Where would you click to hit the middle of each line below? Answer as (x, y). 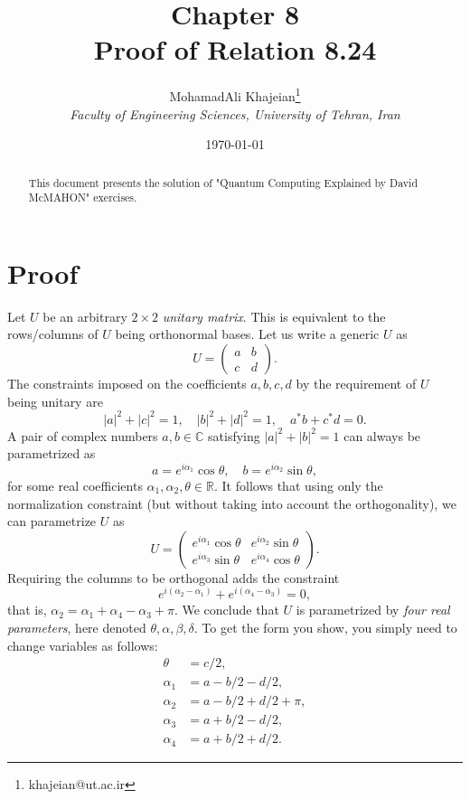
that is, (27, 610)
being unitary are (55, 401)
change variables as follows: (83, 645)
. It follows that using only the (298, 485)
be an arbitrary (85, 316)
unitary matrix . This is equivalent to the (274, 316)
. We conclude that (226, 610)
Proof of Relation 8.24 (235, 49)
